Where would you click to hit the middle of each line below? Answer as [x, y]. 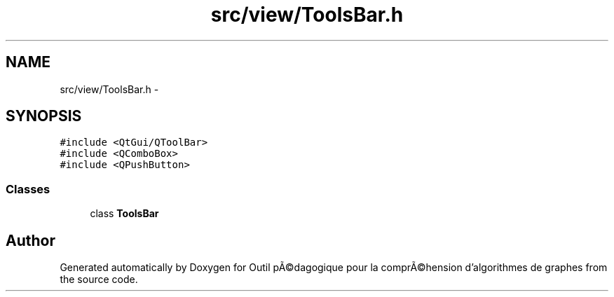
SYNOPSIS [44, 116]
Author [30, 240]
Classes [28, 189]
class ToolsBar [124, 214]
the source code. [99, 279]
